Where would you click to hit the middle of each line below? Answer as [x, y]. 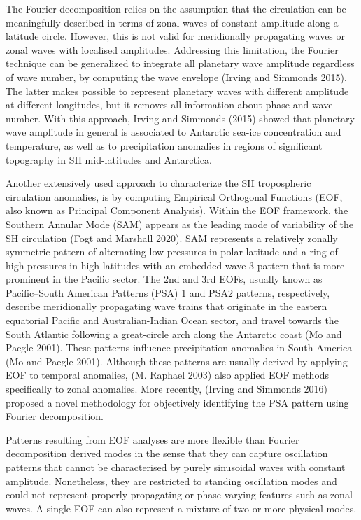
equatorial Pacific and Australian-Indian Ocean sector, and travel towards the [172, 320]
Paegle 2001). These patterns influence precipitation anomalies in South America [179, 347]
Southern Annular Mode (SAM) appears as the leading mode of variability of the [179, 224]
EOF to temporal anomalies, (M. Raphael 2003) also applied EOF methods [168, 375]
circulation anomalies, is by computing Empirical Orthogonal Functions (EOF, [174, 196]
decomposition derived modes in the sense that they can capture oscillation [167, 453]
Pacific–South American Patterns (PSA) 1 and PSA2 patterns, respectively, [168, 292]
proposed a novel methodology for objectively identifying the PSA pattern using [177, 402]
